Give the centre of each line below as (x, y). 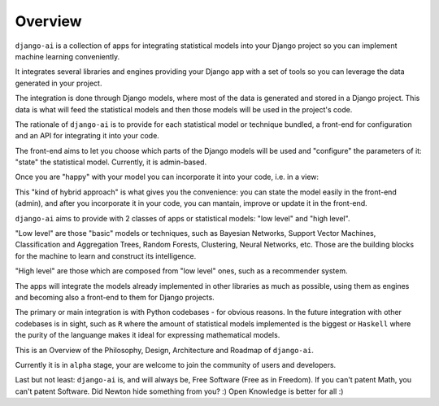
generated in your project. (59, 83)
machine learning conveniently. (67, 56)
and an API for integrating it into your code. (87, 136)
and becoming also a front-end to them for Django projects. (115, 297)
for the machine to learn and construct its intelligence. (106, 255)
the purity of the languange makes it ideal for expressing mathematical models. (148, 335)
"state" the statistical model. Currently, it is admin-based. (111, 162)
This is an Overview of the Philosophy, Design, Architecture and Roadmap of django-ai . (165, 350)
